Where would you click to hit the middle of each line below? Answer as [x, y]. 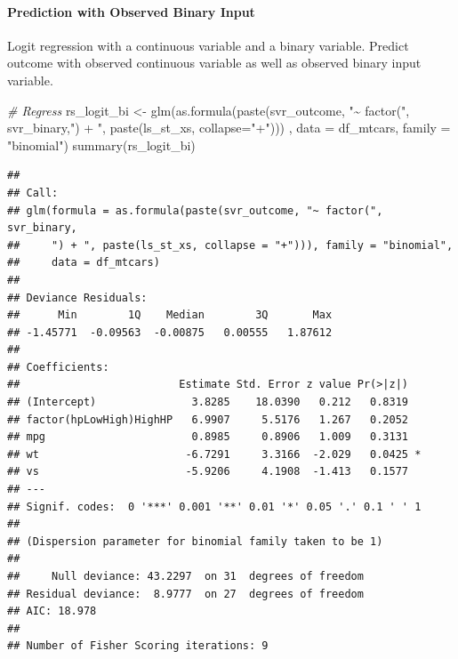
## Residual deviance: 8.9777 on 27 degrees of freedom [185, 594]
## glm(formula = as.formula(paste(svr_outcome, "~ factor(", [195, 210]
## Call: [33, 193]
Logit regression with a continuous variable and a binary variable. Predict [208, 45]
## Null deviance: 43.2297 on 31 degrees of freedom [185, 577]
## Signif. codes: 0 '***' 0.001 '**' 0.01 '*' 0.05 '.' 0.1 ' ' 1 [214, 506]
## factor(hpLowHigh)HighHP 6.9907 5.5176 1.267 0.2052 [208, 419]
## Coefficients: [58, 367]
